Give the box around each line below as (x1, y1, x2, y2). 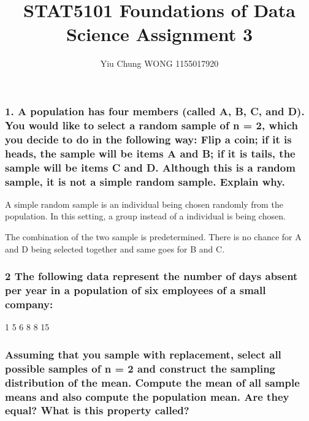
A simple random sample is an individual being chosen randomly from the (5, 197, 283, 210)
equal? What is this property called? (5, 403, 189, 418)
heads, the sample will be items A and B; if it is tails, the (5, 145, 296, 161)
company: (5, 296, 53, 311)
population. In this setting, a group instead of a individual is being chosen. (5, 210, 286, 222)
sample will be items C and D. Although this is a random (5, 159, 296, 175)
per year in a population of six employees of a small (5, 283, 266, 298)
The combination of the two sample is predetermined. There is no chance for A (5, 230, 302, 243)
